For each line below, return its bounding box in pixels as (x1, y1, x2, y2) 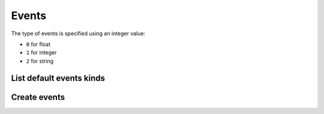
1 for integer (26, 49, 57, 56)
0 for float (26, 41, 51, 48)
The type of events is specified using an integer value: (11, 30, 146, 37)
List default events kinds (11, 73, 105, 83)
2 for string (26, 57, 54, 64)
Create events (11, 92, 65, 102)
